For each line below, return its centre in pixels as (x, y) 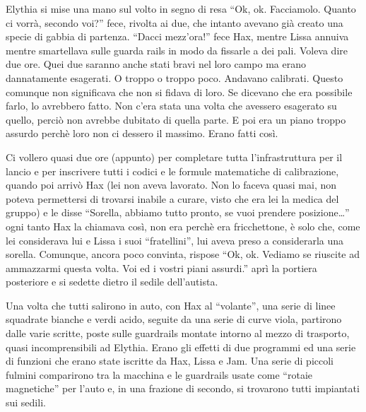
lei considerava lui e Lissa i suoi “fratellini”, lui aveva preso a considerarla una (175, 240)
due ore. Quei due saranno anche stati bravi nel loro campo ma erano (156, 64)
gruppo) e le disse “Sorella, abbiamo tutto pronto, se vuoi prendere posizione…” (178, 212)
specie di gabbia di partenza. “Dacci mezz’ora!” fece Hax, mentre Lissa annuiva (177, 36)
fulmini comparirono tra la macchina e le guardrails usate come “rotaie (159, 374)
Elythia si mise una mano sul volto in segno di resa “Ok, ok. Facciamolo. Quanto (181, 8)
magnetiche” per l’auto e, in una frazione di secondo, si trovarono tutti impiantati (183, 388)
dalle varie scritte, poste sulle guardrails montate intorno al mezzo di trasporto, (178, 333)
